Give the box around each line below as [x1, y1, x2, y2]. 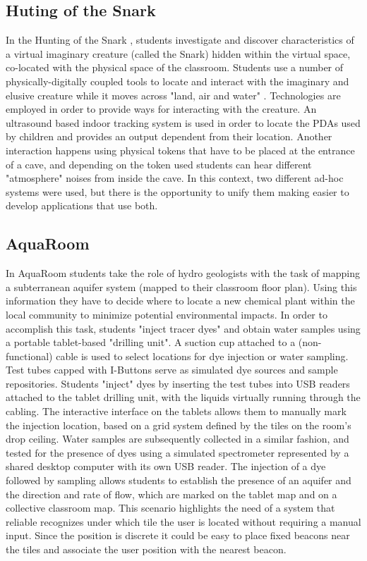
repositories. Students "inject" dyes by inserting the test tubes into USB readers [6, 376, 350, 390]
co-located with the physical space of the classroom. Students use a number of [6, 60, 344, 75]
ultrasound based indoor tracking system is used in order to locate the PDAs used [6, 115, 361, 130]
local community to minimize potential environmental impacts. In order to [6, 307, 327, 321]
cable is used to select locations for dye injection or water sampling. [56, 348, 349, 363]
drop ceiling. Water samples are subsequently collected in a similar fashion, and [6, 431, 349, 446]
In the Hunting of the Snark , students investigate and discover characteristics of [6, 32, 354, 47]
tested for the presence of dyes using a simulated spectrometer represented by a [6, 445, 349, 460]
